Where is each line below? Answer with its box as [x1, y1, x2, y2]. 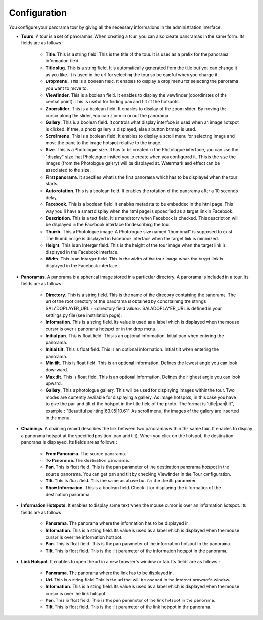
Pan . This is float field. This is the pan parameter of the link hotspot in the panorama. [45, 598, 216, 603]
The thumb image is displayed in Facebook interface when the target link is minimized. [45, 236, 219, 241]
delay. [45, 194, 58, 200]
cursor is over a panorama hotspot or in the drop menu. [45, 326, 157, 332]
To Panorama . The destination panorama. [45, 457, 129, 463]
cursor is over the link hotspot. [45, 590, 107, 596]
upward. [45, 380, 62, 386]
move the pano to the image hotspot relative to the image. [45, 140, 162, 146]
